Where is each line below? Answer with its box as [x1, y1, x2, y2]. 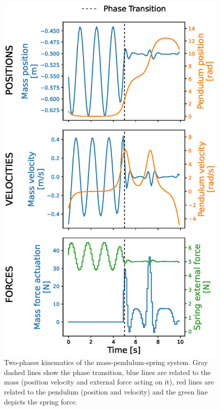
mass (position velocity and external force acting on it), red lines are [4, 376, 214, 387]
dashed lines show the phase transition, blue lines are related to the [4, 366, 211, 377]
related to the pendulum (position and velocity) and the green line [4, 386, 208, 396]
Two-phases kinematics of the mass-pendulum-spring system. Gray [4, 357, 208, 367]
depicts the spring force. [4, 396, 77, 406]
